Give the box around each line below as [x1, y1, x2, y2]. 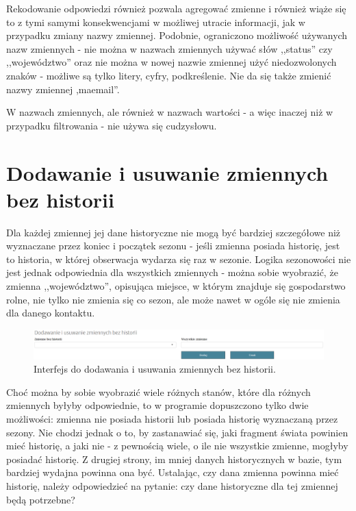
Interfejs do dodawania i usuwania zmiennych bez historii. [34, 362, 276, 376]
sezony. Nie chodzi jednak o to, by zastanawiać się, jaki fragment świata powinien [6, 425, 348, 439]
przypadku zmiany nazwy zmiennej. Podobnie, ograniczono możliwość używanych [6, 28, 348, 42]
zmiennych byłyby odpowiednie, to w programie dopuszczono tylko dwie [6, 398, 309, 412]
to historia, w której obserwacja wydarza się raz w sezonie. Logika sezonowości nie [6, 251, 351, 266]
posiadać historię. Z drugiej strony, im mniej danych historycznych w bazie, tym [6, 451, 342, 466]
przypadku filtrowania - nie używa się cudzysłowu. [6, 118, 217, 132]
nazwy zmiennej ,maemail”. [6, 82, 120, 96]
